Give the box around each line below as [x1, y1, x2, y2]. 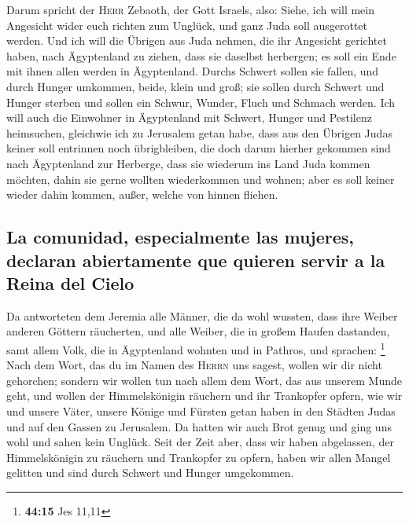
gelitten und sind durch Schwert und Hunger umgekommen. [6, 464, 294, 481]
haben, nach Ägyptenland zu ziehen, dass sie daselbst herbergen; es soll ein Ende [6, 47, 396, 64]
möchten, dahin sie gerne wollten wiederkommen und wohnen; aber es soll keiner [6, 170, 395, 187]
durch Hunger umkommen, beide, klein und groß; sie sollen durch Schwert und [6, 78, 385, 94]
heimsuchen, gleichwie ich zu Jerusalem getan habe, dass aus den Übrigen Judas [6, 124, 392, 141]
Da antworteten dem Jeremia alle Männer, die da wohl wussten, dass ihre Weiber [6, 307, 398, 324]
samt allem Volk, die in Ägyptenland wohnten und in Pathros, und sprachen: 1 [6, 339, 385, 357]
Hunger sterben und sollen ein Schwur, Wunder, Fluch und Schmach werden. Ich [6, 93, 396, 110]
